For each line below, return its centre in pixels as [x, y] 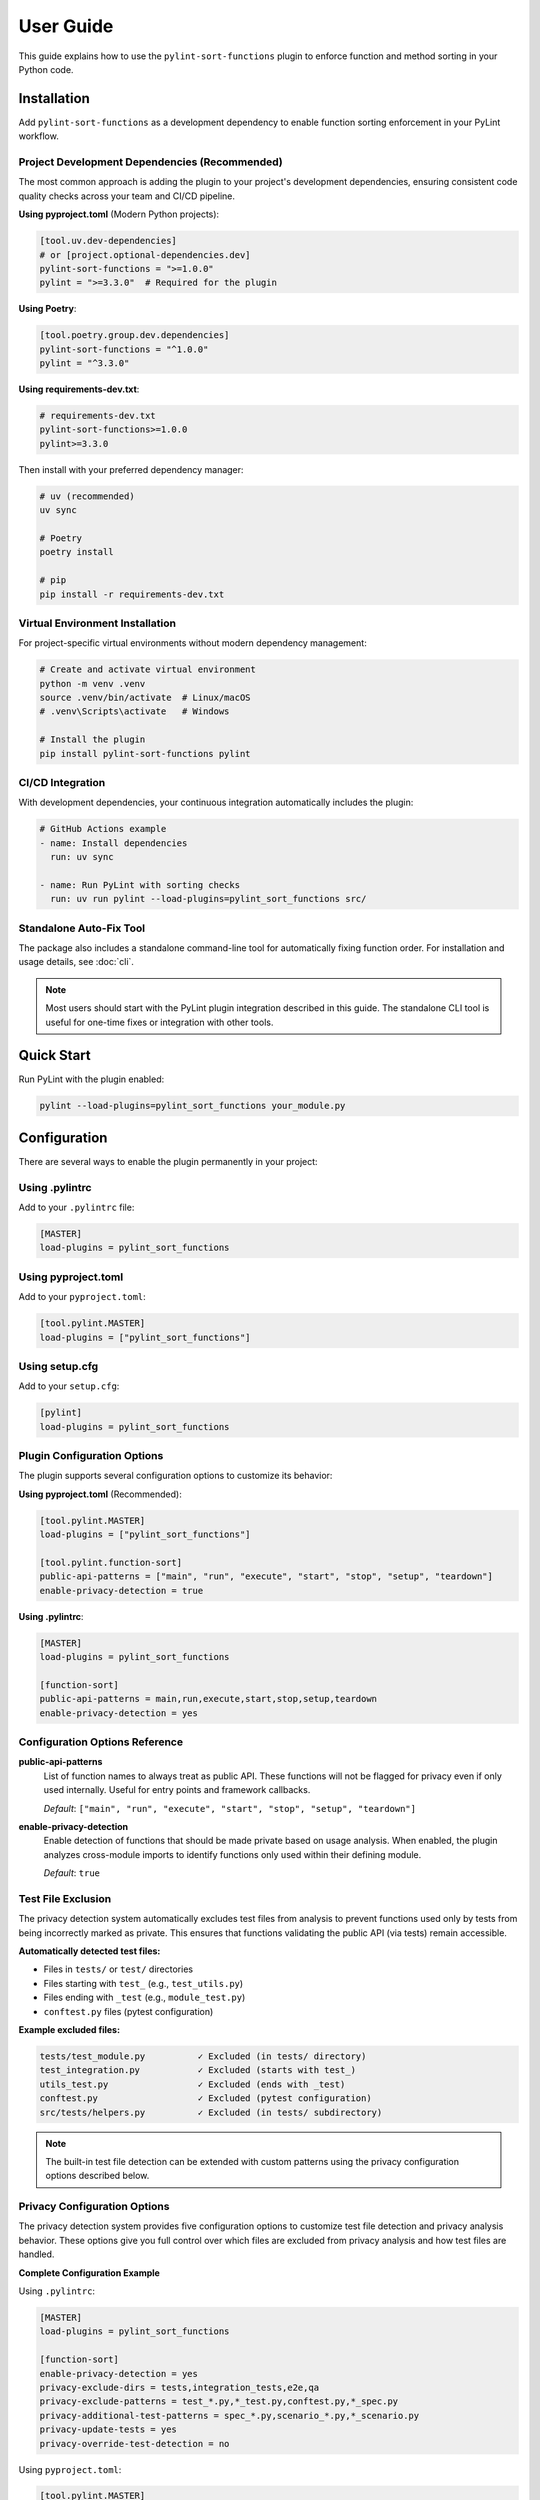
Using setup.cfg [58, 1366]
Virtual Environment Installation [97, 623]
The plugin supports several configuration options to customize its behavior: [175, 1476]
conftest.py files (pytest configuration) [128, 2011]
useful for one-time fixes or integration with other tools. [159, 1022]
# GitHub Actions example [103, 829]
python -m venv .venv [92, 683]
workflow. [38, 136]
